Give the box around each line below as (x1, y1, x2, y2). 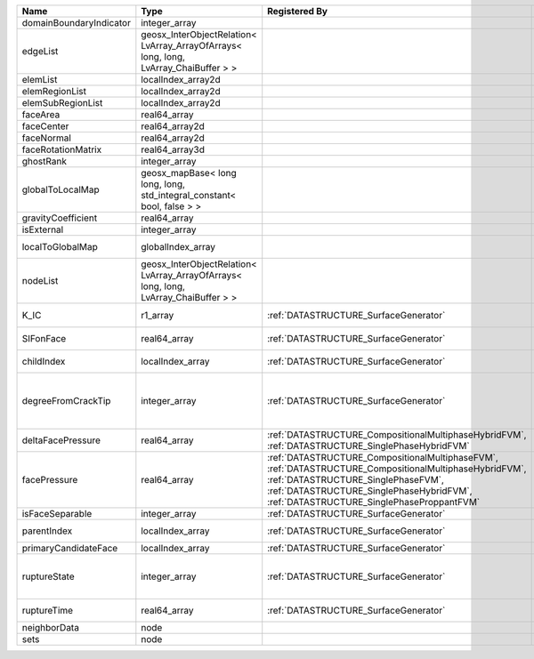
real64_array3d (141, 143, 205, 156)
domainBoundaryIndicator (21, 17, 131, 28)
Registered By (267, 5, 328, 17)
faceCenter (21, 120, 69, 133)
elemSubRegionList (21, 97, 103, 108)
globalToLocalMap (21, 183, 100, 196)
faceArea (21, 108, 61, 120)
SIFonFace (21, 333, 67, 345)
